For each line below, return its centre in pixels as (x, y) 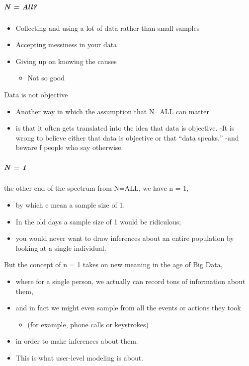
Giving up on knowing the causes (66, 61)
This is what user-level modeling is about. (80, 358)
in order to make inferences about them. (77, 341)
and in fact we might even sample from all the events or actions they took (128, 308)
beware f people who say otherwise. (69, 147)
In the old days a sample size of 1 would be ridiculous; (98, 221)
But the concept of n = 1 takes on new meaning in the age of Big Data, (113, 264)
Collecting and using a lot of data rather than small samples (108, 28)
